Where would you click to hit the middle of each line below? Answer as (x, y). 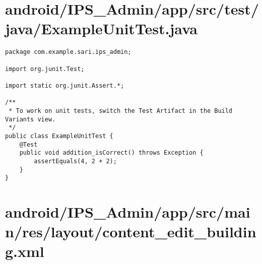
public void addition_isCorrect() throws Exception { (111, 153)
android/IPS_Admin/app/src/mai (128, 212)
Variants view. (30, 119)
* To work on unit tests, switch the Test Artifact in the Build (121, 111)
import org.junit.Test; (45, 69)
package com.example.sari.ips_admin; (68, 52)
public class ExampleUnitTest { (59, 136)
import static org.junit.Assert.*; (65, 85)
